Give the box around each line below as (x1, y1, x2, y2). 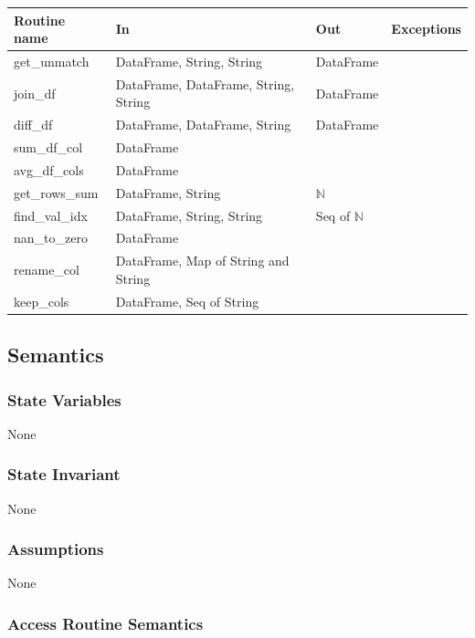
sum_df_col (14, 138, 83, 157)
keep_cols (14, 291, 69, 310)
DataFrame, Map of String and (115, 251, 290, 270)
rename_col (14, 260, 79, 279)
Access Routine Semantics (7, 612, 204, 634)
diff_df (14, 115, 53, 134)
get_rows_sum (14, 183, 99, 202)
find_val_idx (14, 205, 88, 225)
